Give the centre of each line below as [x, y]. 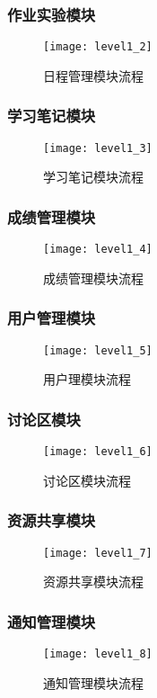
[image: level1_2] [98, 47]
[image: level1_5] [98, 350]
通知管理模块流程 [93, 682]
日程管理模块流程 [93, 75]
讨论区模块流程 [87, 480]
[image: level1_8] [98, 654]
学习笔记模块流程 [93, 177]
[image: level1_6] [98, 452]
